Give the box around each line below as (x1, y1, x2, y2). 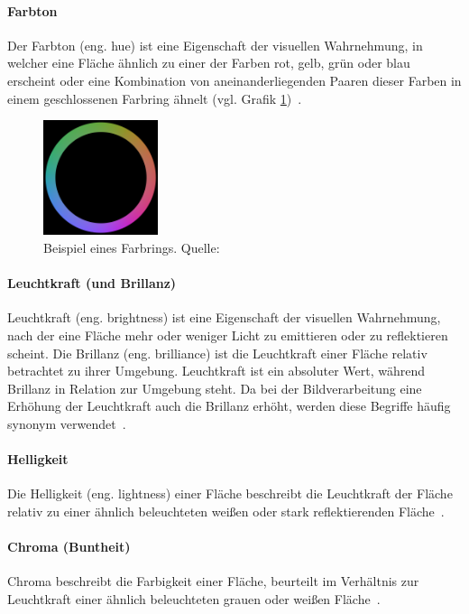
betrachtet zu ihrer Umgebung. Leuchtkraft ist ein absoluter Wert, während (7, 361, 426, 380)
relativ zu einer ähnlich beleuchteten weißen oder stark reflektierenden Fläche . (7, 501, 445, 520)
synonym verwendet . (7, 414, 126, 433)
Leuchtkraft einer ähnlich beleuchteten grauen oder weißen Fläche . (7, 589, 381, 608)
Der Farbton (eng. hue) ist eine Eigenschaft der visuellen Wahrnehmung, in (7, 35, 423, 54)
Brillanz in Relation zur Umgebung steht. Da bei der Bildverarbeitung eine (7, 378, 422, 397)
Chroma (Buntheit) (7, 537, 131, 556)
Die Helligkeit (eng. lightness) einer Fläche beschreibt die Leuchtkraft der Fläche (7, 484, 453, 503)
